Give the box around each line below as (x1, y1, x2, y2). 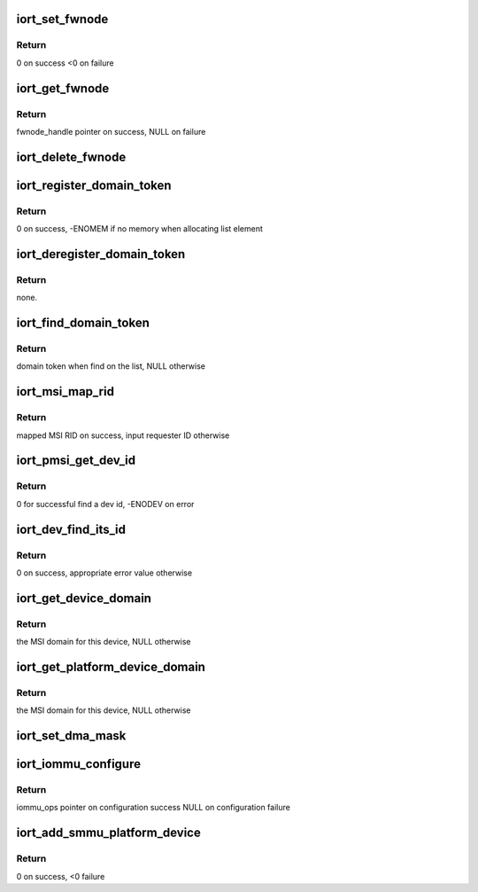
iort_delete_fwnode (16, 149, 127, 164)
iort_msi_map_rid (16, 384, 115, 399)
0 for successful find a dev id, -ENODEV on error (16, 498, 195, 509)
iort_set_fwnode (16, 12, 109, 27)
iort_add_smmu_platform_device (16, 825, 201, 841)
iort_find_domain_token (16, 316, 150, 331)
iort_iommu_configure (16, 756, 142, 771)
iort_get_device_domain (16, 591, 152, 606)
